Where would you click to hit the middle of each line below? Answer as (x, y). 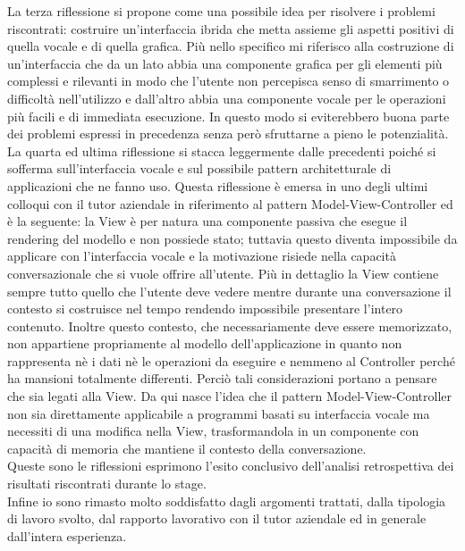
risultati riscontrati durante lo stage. (107, 484)
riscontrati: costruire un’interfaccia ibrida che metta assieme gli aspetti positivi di (231, 28)
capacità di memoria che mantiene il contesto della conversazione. (187, 448)
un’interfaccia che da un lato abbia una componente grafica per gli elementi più (225, 63)
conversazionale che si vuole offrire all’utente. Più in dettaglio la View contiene (223, 273)
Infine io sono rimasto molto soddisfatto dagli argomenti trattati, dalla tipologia (227, 501)
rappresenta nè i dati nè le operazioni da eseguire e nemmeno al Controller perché (231, 360)
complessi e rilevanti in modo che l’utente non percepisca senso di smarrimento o (228, 81)
